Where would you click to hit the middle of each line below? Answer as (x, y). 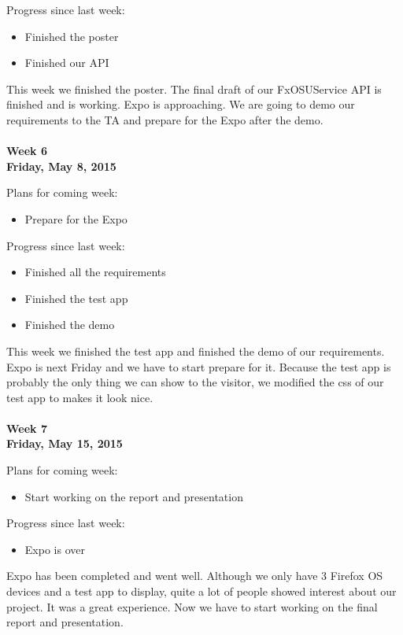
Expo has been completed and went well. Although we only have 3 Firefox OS (195, 576)
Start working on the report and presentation (134, 496)
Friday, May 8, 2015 (61, 166)
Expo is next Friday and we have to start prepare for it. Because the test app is (199, 366)
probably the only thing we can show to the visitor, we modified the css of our (195, 382)
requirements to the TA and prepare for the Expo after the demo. (165, 119)
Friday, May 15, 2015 (65, 443)
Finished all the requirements (95, 272)
